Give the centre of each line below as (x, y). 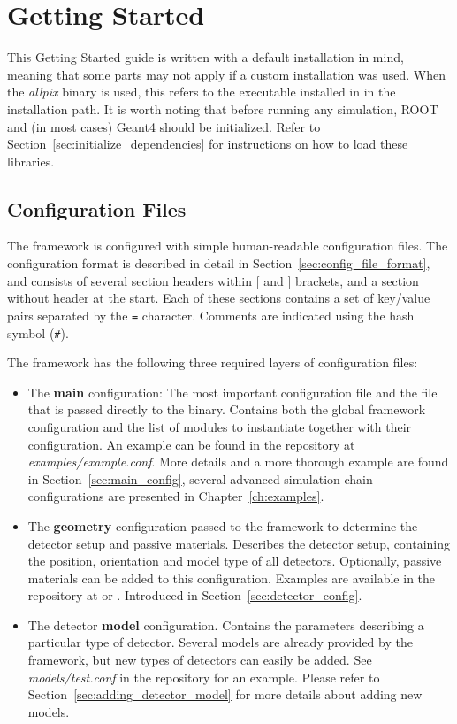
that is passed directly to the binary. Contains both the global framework (227, 409)
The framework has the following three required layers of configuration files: (213, 362)
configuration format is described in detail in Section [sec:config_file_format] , (219, 263)
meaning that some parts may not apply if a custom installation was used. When (226, 74)
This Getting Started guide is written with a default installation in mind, (206, 57)
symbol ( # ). (38, 332)
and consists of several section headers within (130, 280)
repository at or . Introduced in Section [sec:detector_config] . (195, 595)
